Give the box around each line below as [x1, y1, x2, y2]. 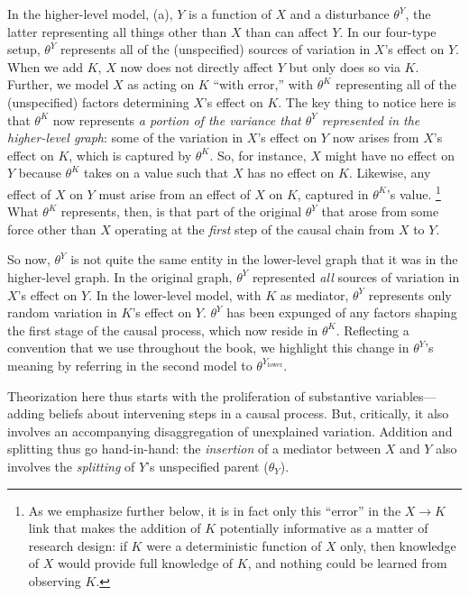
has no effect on [247, 163, 335, 182]
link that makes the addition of [28, 518, 201, 537]
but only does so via [289, 57, 400, 76]
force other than [7, 219, 97, 238]
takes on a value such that [83, 163, 229, 182]
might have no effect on [325, 145, 455, 164]
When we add [7, 57, 83, 76]
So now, [7, 250, 51, 269]
